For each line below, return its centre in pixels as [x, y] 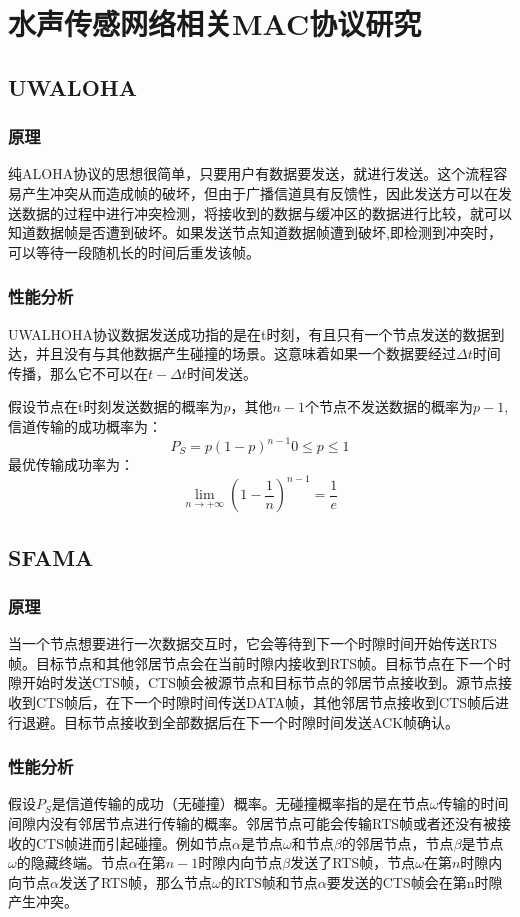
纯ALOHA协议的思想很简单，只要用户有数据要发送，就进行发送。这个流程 [251, 173]
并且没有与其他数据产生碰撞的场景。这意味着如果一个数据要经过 [245, 353]
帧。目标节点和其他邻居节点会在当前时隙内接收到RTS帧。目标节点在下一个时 [260, 662]
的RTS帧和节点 [269, 881]
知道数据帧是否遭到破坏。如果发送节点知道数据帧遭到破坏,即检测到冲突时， [255, 232]
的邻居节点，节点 [397, 842]
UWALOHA [72, 86]
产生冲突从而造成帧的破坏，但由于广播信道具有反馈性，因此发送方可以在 [259, 192]
